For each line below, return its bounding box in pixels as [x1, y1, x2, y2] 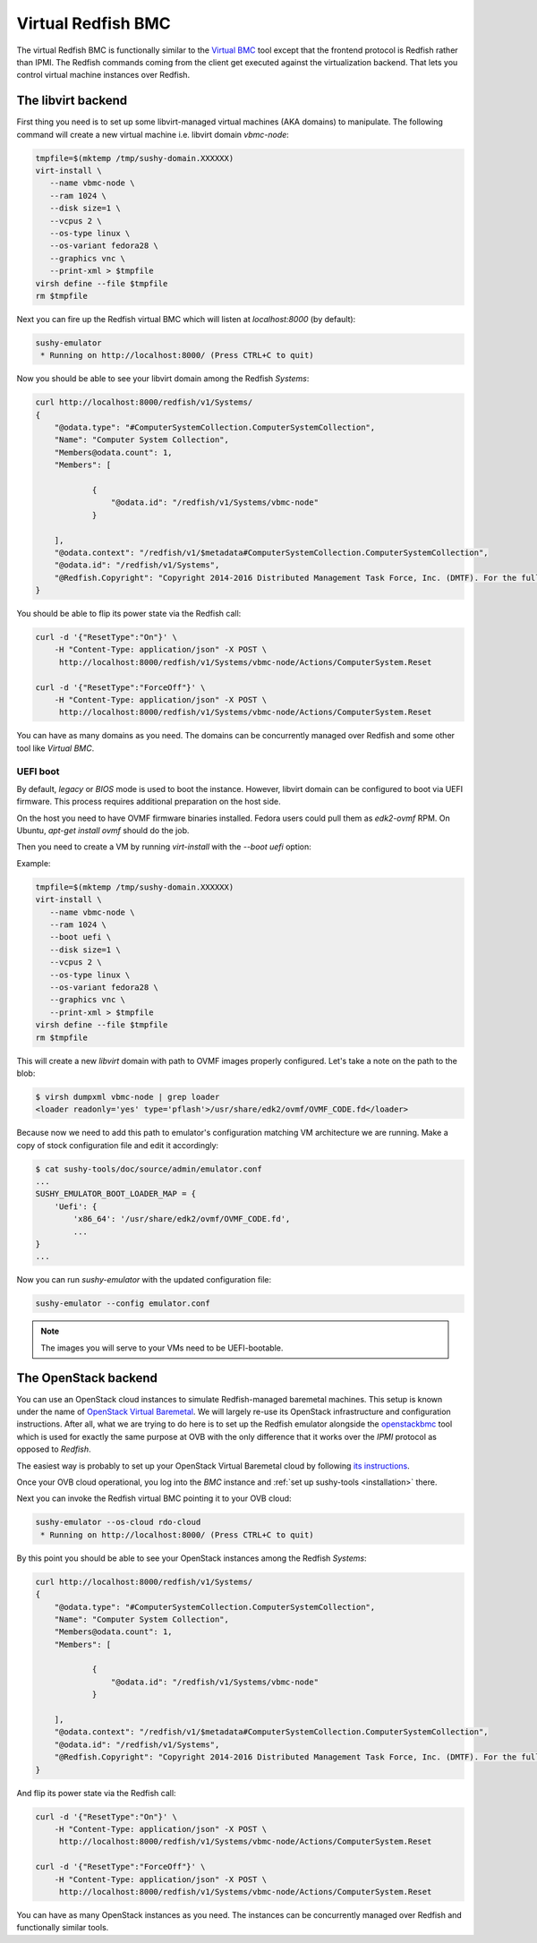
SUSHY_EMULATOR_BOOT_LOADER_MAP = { [35, 1189, 197, 1199]
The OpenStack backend [16, 1370, 158, 1385]
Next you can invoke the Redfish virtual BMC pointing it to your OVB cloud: [16, 1493, 292, 1504]
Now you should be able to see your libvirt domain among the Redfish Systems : [16, 373, 310, 384]
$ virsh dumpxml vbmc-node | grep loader [35, 1092, 220, 1102]
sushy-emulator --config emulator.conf [35, 1299, 210, 1308]
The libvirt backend [16, 93, 128, 108]
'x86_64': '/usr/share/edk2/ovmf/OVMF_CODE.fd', [72, 1214, 291, 1224]
